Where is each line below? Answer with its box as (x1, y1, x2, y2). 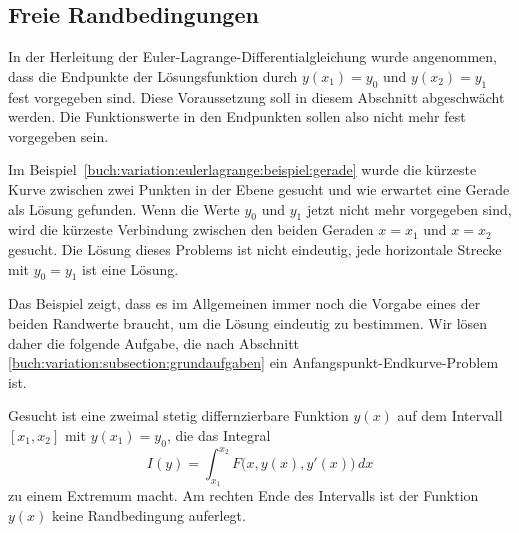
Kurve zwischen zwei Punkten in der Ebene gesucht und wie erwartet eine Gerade (8, 178, 510, 199)
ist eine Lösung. (82, 258, 179, 279)
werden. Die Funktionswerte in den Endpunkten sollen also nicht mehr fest (8, 106, 466, 127)
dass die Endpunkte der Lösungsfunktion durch (8, 65, 298, 86)
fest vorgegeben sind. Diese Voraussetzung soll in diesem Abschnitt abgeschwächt (8, 86, 505, 107)
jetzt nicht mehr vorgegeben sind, (306, 198, 512, 219)
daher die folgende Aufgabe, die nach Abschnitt (8, 332, 300, 353)
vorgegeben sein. (8, 125, 109, 146)
